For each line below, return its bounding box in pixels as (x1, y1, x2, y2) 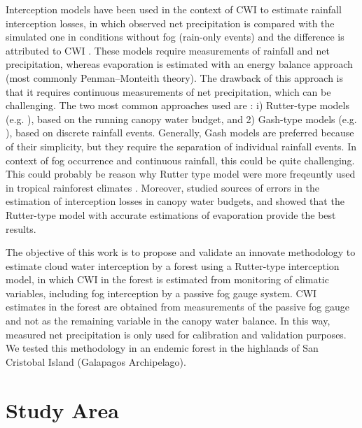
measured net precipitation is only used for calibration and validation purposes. (6, 327, 347, 341)
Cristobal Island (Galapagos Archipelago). (6, 354, 186, 369)
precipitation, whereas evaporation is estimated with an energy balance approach (6, 57, 353, 71)
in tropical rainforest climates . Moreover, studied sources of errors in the (6, 180, 320, 194)
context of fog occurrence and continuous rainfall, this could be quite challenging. (6, 152, 355, 167)
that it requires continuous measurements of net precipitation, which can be (6, 84, 331, 99)
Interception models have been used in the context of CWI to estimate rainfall (6, 2, 342, 16)
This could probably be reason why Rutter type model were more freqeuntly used (6, 166, 356, 181)
